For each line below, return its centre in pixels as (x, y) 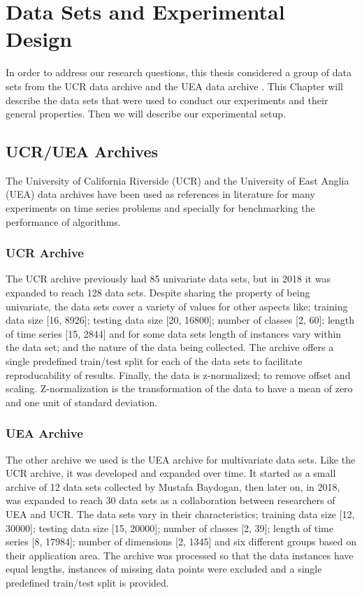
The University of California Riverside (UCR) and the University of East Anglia (178, 180)
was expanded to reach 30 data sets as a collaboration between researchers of (171, 500)
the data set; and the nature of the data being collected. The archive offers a (170, 347)
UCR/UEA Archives (82, 151)
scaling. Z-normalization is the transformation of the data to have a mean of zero (179, 388)
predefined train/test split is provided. (87, 582)
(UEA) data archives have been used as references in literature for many (160, 194)
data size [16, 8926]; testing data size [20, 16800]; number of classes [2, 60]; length (180, 320)
